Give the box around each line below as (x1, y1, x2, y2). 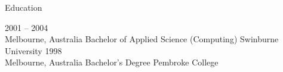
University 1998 (5, 44, 62, 57)
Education (5, 1, 42, 13)
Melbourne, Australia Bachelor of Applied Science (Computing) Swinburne (5, 33, 279, 45)
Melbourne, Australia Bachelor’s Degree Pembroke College (5, 56, 219, 68)
